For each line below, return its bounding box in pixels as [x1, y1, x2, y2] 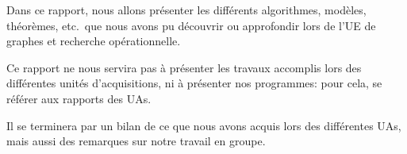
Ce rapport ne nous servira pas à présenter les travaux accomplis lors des [6, 59, 362, 75]
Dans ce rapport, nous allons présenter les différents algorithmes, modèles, [6, 2, 367, 17]
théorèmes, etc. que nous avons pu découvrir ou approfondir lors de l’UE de [6, 17, 376, 33]
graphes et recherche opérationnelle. [6, 33, 181, 49]
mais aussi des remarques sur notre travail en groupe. [6, 133, 266, 149]
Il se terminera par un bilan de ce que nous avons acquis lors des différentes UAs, [6, 117, 401, 133]
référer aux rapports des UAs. [6, 90, 152, 106]
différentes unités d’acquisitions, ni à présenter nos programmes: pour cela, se [6, 75, 382, 91]
